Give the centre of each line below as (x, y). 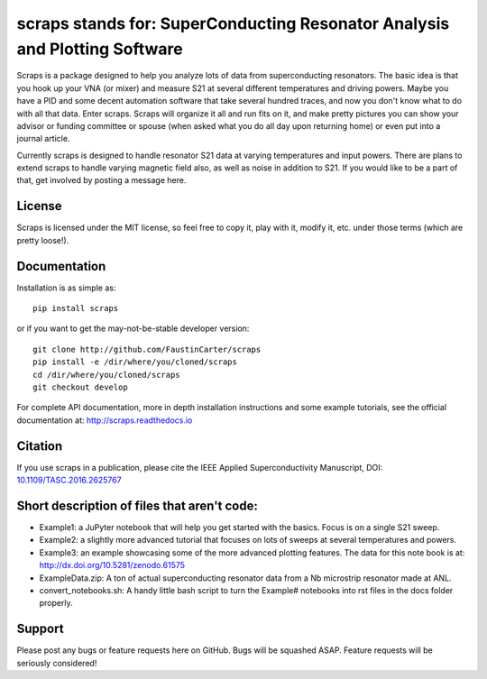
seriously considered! (57, 663)
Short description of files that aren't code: (138, 505)
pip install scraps (76, 308)
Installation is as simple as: (66, 288)
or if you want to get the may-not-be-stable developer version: (133, 328)
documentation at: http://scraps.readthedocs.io (105, 420)
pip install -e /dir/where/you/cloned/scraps (135, 362)
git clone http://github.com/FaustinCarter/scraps (147, 349)
